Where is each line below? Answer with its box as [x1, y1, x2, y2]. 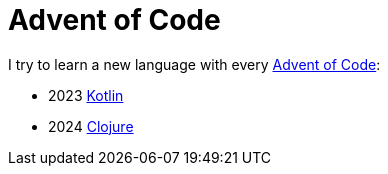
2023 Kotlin [48, 86, 124, 104]
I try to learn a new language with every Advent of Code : [8, 55, 381, 73]
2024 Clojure [48, 117, 134, 135]
